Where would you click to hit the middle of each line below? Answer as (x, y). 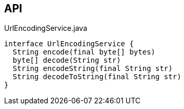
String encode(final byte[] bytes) (84, 52)
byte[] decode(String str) (67, 60)
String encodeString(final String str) (93, 69)
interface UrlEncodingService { (69, 44)
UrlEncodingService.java (46, 28)
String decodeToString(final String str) (97, 77)
